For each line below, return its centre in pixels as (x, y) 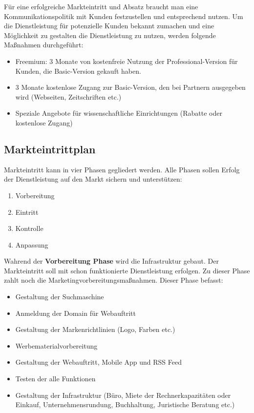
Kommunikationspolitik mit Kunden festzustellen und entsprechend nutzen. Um (124, 16)
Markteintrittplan (50, 149)
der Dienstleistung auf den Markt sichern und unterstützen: (93, 179)
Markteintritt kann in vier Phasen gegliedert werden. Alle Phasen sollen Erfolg (122, 169)
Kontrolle (29, 228)
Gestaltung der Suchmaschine (60, 297)
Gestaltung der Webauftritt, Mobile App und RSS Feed (99, 362)
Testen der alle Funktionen (55, 379)
